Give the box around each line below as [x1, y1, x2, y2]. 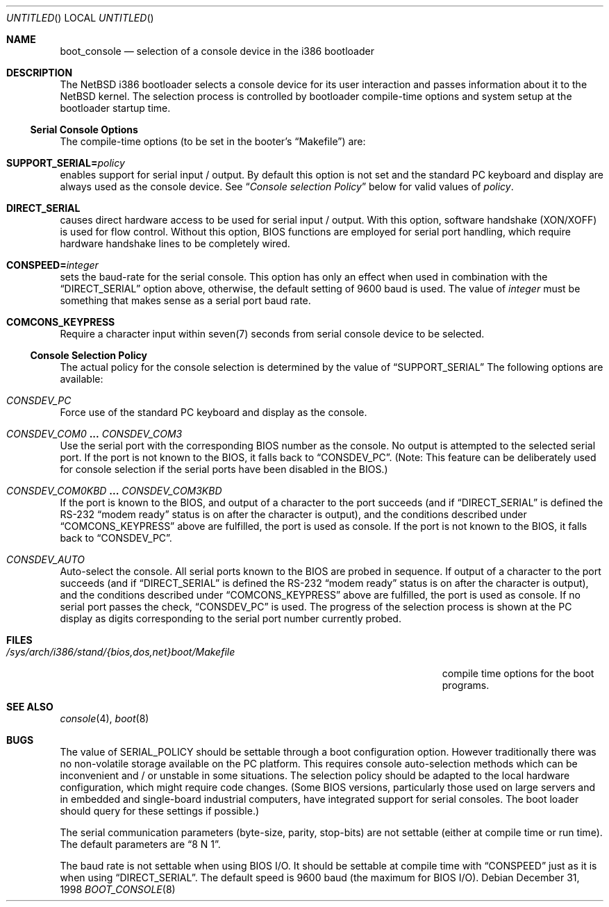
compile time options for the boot [442, 667, 594, 679]
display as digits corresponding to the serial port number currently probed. [60, 613, 401, 624]
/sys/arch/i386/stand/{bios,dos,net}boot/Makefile [6, 646, 235, 658]
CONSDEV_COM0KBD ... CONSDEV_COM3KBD [6, 485, 222, 497]
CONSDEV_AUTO [6, 554, 85, 565]
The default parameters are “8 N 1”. [60, 838, 221, 850]
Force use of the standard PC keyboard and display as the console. [60, 406, 367, 418]
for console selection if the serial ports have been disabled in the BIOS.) [60, 463, 388, 475]
